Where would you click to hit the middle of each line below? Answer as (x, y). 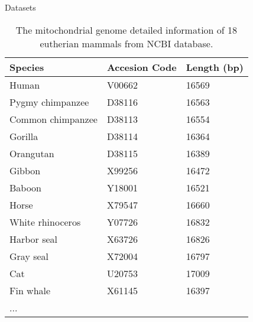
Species (27, 67)
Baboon (26, 187)
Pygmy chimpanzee (49, 102)
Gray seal (29, 256)
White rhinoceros (45, 222)
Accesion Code (142, 67)
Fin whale (30, 290)
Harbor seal (34, 239)
